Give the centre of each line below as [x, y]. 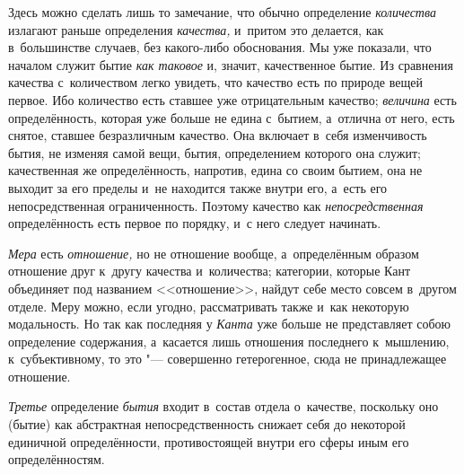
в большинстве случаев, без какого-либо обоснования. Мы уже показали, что [220, 47]
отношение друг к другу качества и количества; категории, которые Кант [210, 271]
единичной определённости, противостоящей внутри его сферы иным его [209, 441]
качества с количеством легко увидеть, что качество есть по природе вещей [215, 82]
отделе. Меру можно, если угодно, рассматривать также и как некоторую [209, 306]
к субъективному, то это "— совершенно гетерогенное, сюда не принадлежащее [228, 359]
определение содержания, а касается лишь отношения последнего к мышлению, [229, 341]
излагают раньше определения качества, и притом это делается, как [196, 29]
